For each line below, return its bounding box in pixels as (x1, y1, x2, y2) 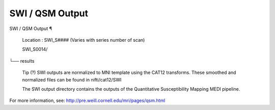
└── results (9, 58, 35, 64)
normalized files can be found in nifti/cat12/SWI (22, 76, 122, 82)
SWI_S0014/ (22, 46, 48, 52)
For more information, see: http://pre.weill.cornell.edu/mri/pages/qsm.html (9, 97, 166, 104)
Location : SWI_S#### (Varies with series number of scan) (22, 37, 145, 43)
